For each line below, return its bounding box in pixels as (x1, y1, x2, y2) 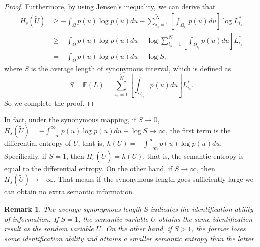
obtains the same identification (158, 213, 253, 224)
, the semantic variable (78, 213, 148, 224)
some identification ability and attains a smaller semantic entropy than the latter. (4, 233, 256, 243)
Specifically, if (4, 150, 47, 161)
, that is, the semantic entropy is (143, 150, 244, 161)
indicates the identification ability (150, 203, 253, 214)
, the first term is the (165, 125, 231, 135)
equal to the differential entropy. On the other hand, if (4, 163, 173, 173)
